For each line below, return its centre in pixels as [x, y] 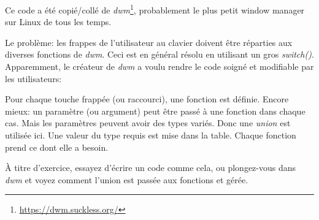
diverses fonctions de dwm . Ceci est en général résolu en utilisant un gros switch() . [159, 54]
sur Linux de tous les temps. [58, 22]
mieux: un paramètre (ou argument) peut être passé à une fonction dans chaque [155, 111]
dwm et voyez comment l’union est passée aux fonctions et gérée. [127, 179]
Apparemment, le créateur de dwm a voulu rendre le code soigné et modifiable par [159, 66]
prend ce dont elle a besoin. [57, 147]
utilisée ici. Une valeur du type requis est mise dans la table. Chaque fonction [151, 135]
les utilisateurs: [33, 78]
